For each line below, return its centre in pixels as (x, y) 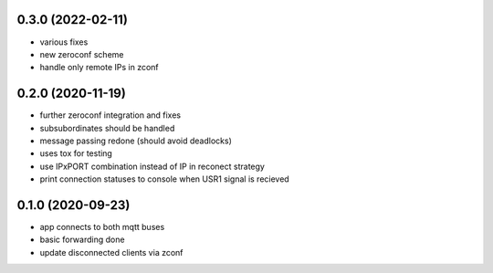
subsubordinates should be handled (107, 128)
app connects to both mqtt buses (102, 227)
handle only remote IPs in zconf (99, 68)
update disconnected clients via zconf (111, 252)
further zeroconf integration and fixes (110, 115)
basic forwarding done (82, 240)
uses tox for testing (76, 153)
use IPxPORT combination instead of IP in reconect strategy (152, 166)
